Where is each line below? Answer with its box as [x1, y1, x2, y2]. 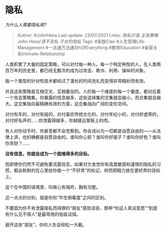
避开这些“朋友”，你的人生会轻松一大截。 [5, 222, 87, 228]
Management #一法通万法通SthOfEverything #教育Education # [17, 44, 145, 50]
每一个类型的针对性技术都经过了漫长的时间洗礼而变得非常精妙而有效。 [5, 77, 148, 84]
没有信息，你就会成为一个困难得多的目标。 [5, 151, 92, 156]
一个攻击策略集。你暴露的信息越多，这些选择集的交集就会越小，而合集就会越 [5, 94, 161, 100]
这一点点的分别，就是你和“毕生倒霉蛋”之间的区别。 [5, 194, 109, 200]
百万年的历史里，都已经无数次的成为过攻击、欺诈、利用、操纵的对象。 [5, 67, 148, 73]
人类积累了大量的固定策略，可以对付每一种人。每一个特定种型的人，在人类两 [5, 61, 161, 67]
